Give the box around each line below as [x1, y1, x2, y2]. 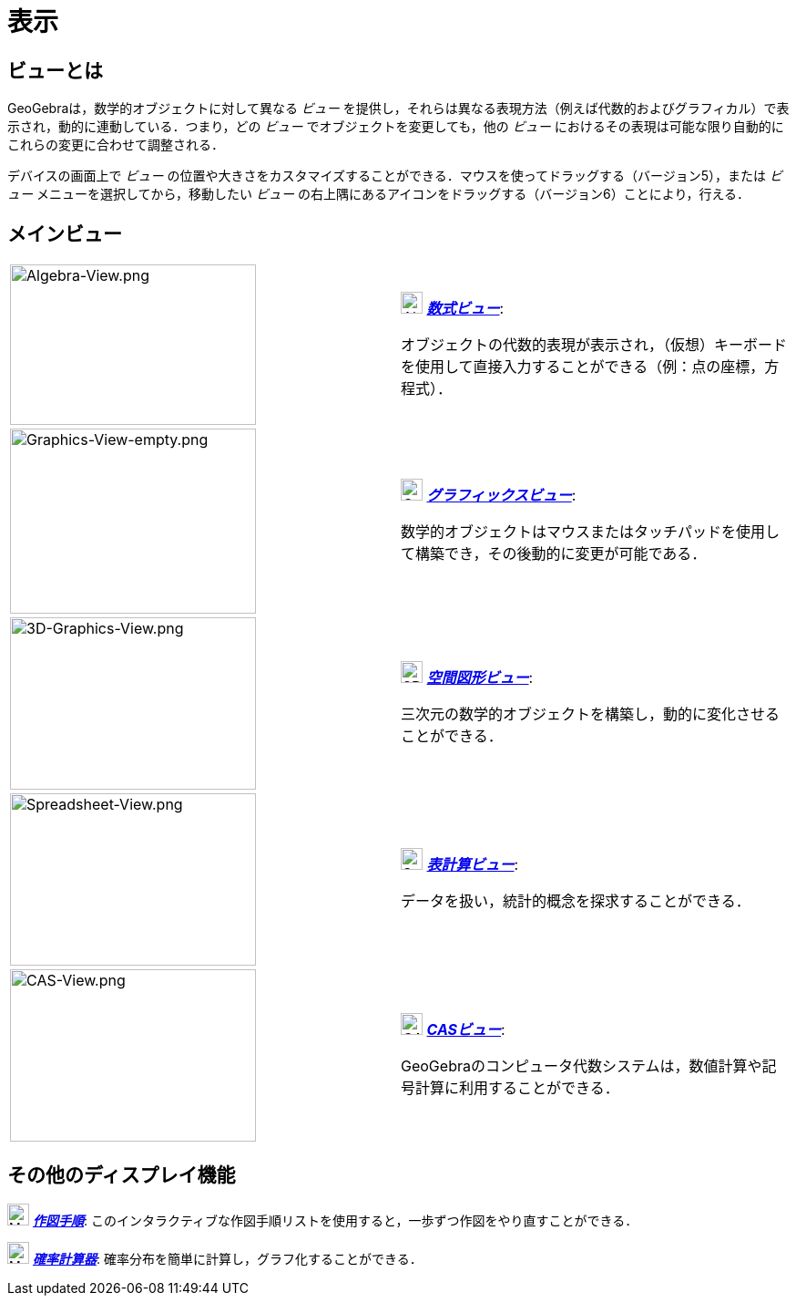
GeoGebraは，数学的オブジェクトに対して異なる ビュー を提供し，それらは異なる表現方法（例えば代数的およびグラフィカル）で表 [7, 100, 790, 117]
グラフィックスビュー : [426, 486, 577, 505]
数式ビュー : [426, 298, 505, 317]
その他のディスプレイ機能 [7, 1163, 236, 1187]
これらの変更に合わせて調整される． [7, 137, 224, 153]
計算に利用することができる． [415, 1079, 619, 1098]
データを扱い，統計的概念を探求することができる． [401, 892, 750, 911]
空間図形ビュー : [426, 668, 534, 688]
